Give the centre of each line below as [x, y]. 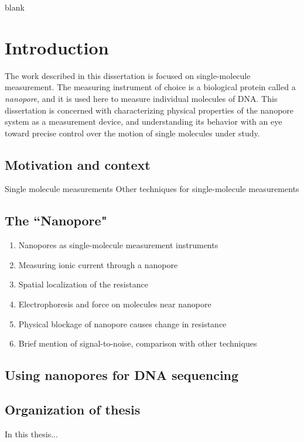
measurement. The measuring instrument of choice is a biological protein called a [150, 87]
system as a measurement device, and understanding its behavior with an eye [144, 121]
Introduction [57, 47]
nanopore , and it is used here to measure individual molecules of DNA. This [141, 98]
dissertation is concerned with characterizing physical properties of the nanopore [149, 110]
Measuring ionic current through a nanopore [98, 264]
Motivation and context [78, 164]
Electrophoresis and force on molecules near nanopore [115, 304]
